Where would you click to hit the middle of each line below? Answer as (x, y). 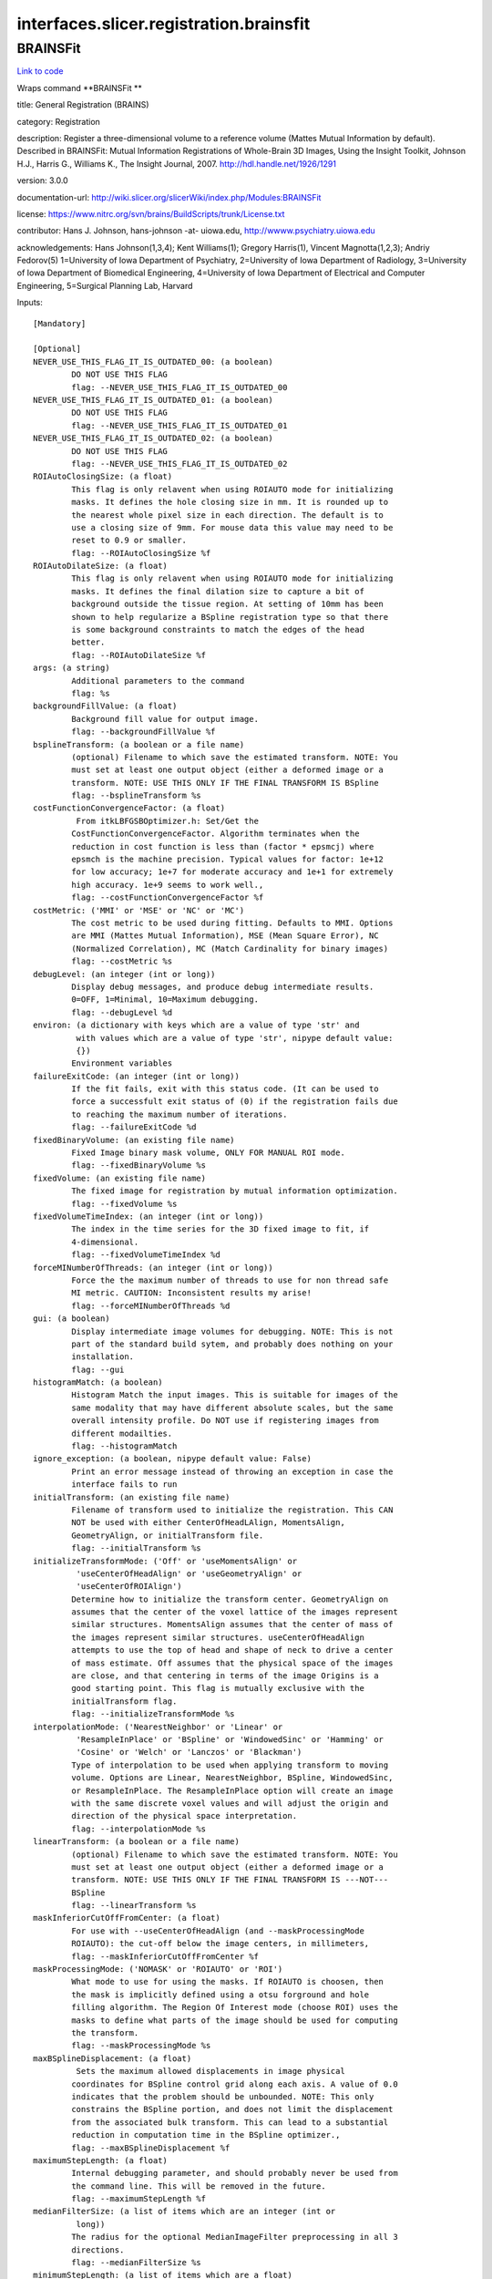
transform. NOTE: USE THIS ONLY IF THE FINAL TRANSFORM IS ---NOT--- (230, 1880)
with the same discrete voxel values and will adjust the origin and (230, 1803)
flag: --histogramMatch (124, 1446)
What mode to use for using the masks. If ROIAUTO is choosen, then (228, 1982)
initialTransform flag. (124, 1701)
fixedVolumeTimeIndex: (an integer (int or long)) (149, 1216)
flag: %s (91, 693)
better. (88, 642)
